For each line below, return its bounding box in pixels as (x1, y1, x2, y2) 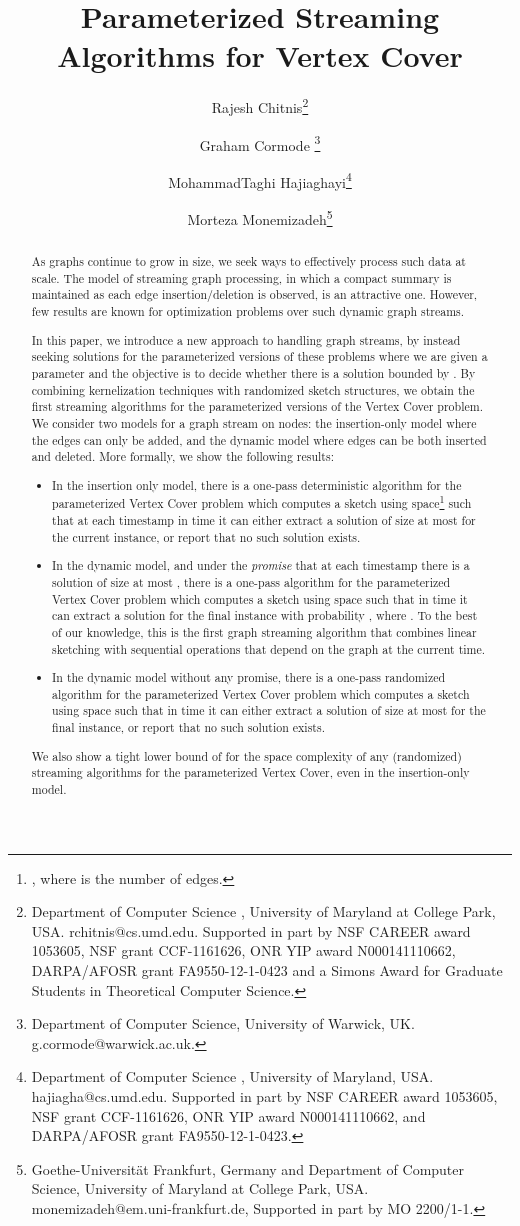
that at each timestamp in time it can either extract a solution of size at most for (52, 512, 476, 529)
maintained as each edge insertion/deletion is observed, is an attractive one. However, (31, 286, 478, 303)
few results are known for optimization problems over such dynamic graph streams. (31, 303, 465, 320)
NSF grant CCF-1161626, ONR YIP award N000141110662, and (31, 1105, 426, 1126)
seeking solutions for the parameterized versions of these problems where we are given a (31, 348, 488, 365)
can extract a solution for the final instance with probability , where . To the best (52, 607, 478, 624)
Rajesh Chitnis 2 (211, 94, 309, 117)
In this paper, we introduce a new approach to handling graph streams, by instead (31, 331, 461, 348)
